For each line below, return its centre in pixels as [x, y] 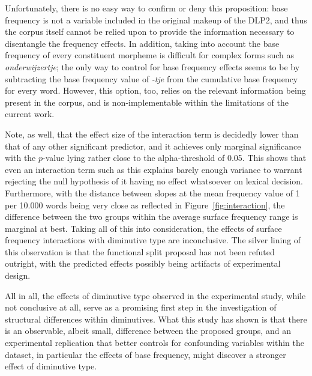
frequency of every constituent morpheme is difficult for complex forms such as [149, 55]
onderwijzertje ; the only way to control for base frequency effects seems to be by [152, 66]
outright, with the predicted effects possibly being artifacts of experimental [143, 263]
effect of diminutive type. [51, 366]
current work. [30, 114]
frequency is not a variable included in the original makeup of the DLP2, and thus [156, 20]
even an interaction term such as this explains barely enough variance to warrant [154, 169]
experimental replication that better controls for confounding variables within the [154, 343]
